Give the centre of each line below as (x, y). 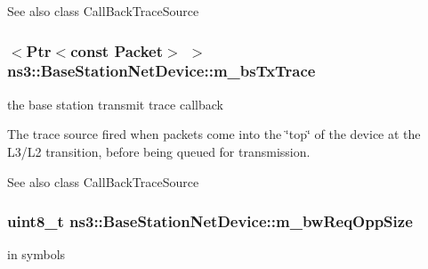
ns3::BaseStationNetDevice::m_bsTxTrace (162, 71)
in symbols (36, 254)
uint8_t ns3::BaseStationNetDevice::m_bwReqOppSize (210, 221)
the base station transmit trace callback (115, 104)
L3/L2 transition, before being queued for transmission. (159, 151)
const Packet (117, 50)
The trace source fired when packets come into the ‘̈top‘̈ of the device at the (214, 134)
